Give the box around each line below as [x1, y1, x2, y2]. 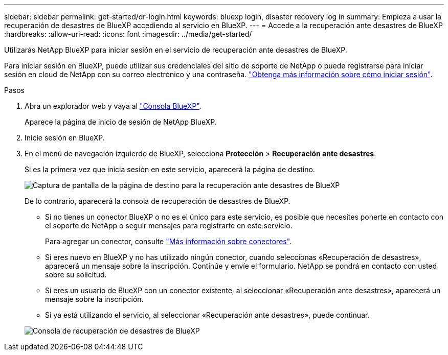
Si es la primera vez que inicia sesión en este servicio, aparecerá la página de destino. [25, 165, 315, 174]
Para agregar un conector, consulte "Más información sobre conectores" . [45, 237, 292, 246]
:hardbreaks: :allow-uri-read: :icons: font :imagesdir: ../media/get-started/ [4, 30, 252, 38]
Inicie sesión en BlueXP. [25, 133, 105, 142]
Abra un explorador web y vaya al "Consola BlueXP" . [25, 102, 201, 110]
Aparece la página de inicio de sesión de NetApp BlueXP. [25, 117, 217, 126]
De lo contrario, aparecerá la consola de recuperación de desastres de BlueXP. [25, 197, 290, 205]
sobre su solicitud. [45, 270, 107, 279]
